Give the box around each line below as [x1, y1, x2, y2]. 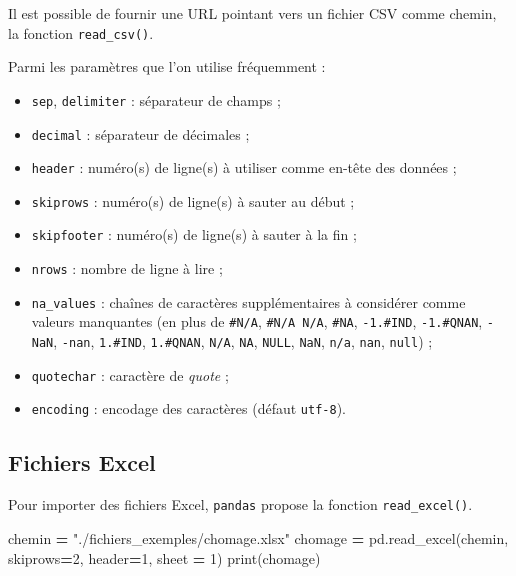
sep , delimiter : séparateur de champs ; [31, 89, 281, 110]
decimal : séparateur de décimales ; [31, 123, 250, 144]
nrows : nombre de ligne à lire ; [31, 258, 223, 279]
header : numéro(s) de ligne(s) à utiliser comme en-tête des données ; [31, 157, 457, 178]
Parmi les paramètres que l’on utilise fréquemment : [8, 56, 326, 77]
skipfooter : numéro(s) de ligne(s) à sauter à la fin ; [31, 224, 357, 245]
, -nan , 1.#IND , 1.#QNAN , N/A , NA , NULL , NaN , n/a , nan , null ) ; [53, 331, 433, 352]
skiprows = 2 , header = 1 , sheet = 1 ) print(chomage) [8, 547, 321, 568]
